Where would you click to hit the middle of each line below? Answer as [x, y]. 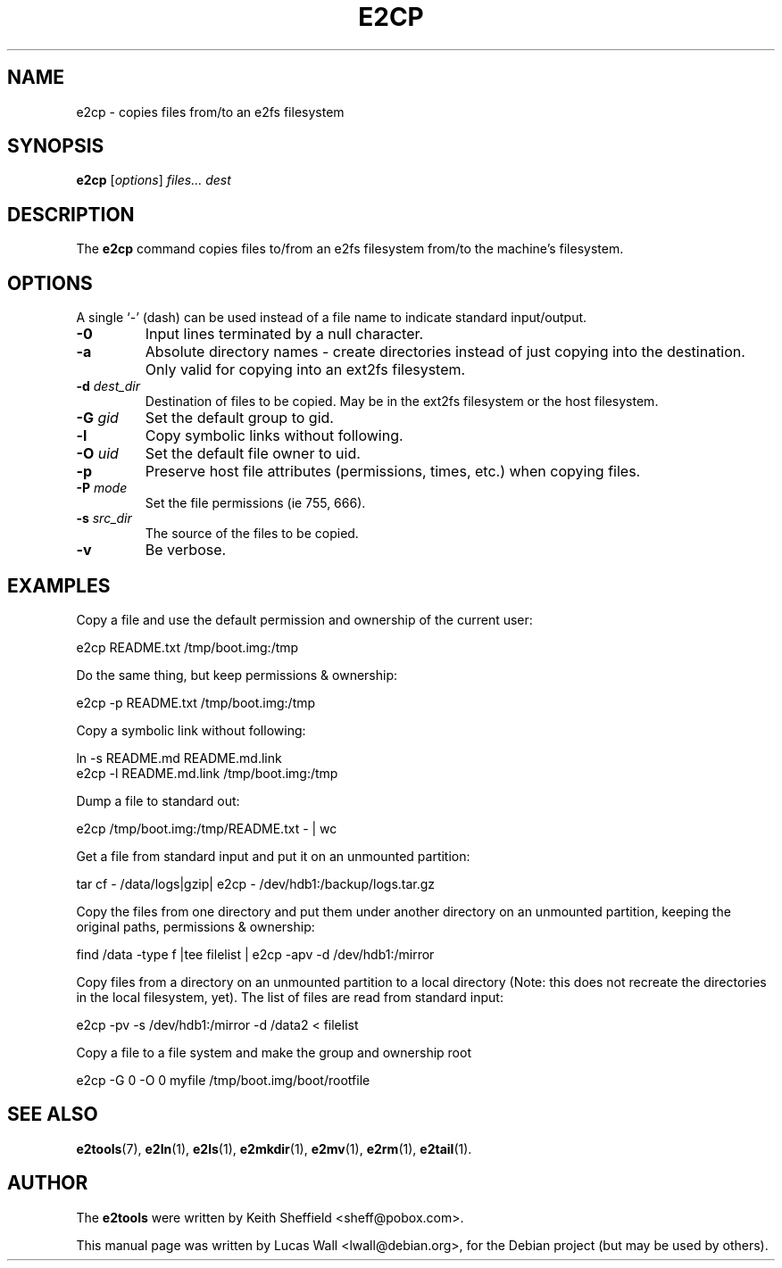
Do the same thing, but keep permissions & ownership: [237, 675]
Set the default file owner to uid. [253, 454]
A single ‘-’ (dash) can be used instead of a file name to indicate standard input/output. [332, 318]
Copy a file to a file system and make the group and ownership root [274, 1052]
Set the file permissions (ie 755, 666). [255, 503]
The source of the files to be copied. [252, 534]
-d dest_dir [108, 386]
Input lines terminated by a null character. [284, 334]
